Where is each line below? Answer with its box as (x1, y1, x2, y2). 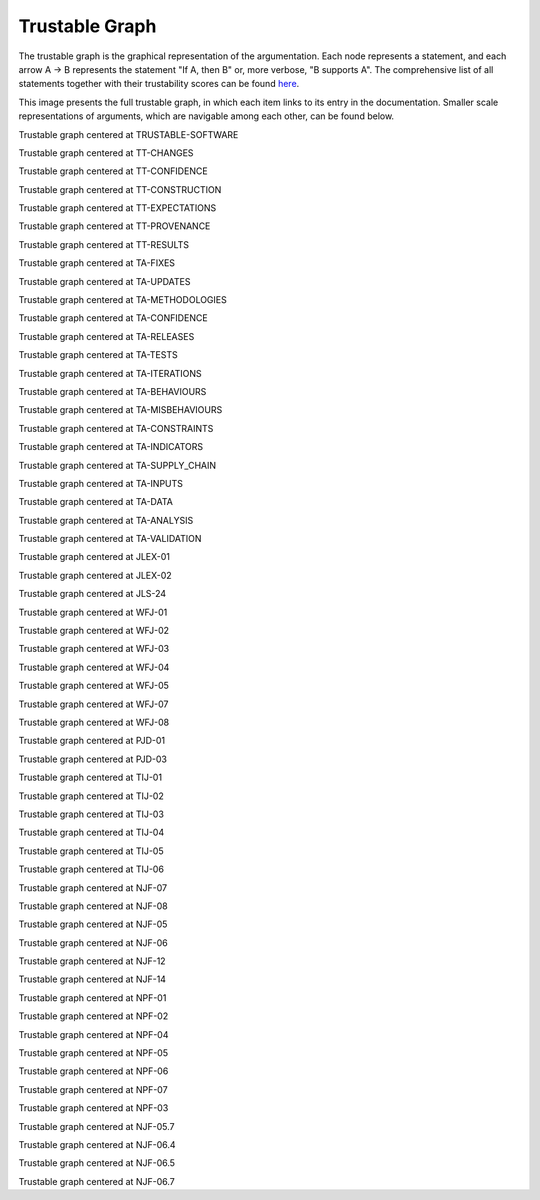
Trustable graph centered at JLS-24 (18, 588, 167, 600)
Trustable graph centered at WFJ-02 (18, 625, 170, 637)
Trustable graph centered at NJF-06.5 (18, 1157, 175, 1169)
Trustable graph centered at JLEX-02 (18, 569, 172, 581)
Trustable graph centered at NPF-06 (18, 1065, 169, 1077)
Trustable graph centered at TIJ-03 (18, 808, 165, 820)
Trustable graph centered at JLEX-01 (18, 551, 170, 563)
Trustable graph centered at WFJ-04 (18, 661, 170, 673)
